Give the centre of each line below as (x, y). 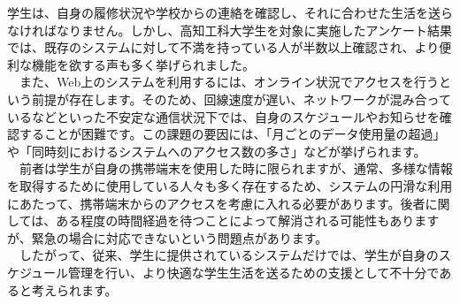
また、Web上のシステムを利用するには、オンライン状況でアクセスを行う (229, 82)
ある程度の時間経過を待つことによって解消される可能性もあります (248, 220)
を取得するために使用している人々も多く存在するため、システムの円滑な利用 (230, 185)
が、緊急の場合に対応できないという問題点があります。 (168, 237)
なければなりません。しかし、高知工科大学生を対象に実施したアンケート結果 (230, 30)
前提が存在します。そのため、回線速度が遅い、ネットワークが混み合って (241, 99)
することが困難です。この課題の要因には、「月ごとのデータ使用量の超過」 (232, 134)
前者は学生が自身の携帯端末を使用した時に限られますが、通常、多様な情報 (236, 168)
